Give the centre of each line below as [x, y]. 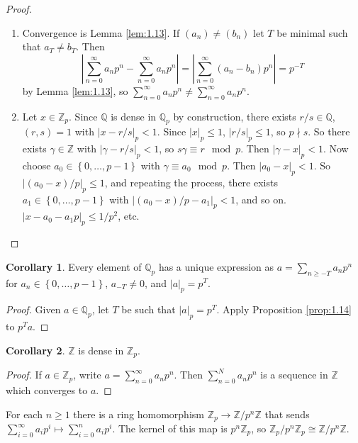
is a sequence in [294, 375]
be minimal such [312, 32]
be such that [149, 309]
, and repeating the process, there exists [191, 182]
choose [37, 165]
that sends [287, 414]
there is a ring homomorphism [139, 414]
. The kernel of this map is [170, 428]
